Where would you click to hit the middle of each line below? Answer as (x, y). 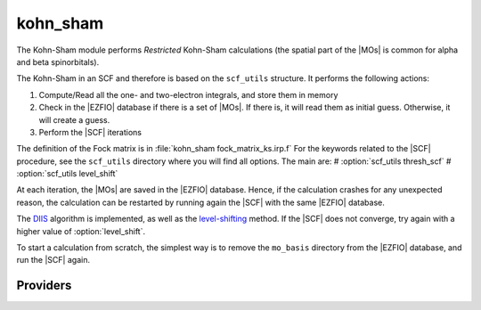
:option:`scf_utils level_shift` (67, 174)
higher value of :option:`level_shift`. (81, 231)
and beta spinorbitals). (58, 61)
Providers (44, 286)
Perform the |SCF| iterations (90, 132)
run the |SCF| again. (53, 260)
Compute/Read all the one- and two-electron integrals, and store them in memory (188, 94)
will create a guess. (74, 119)
